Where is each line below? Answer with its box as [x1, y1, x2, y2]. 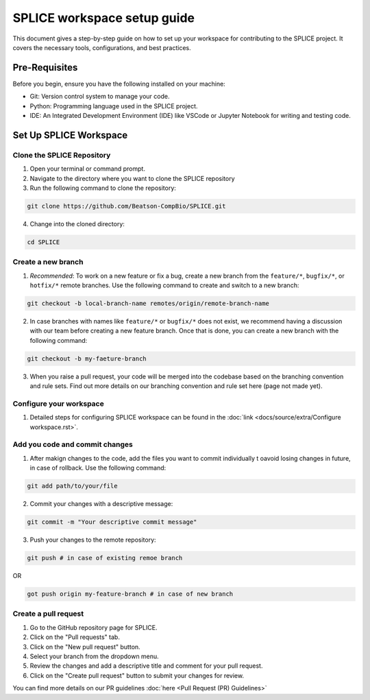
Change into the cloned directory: [29, 219, 125, 228]
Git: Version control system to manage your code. [29, 93, 170, 101]
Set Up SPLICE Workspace [12, 129, 128, 141]
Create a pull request [12, 609, 84, 618]
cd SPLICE [27, 238, 60, 246]
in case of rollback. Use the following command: [29, 463, 166, 472]
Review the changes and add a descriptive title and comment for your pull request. [29, 662, 263, 670]
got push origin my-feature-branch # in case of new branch [27, 590, 234, 598]
